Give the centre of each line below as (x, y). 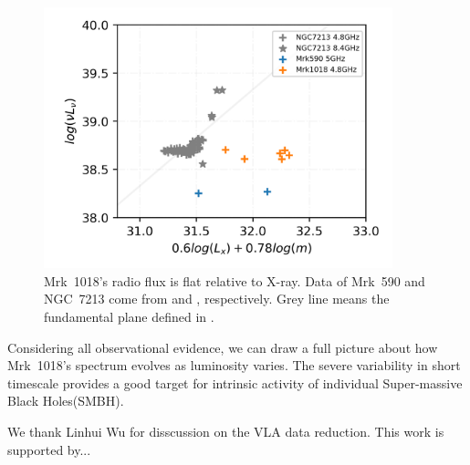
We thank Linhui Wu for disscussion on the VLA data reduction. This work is (226, 431)
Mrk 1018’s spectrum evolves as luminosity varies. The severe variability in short (234, 365)
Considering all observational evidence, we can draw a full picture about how (223, 347)
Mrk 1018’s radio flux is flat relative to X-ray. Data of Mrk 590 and (235, 280)
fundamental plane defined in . (129, 316)
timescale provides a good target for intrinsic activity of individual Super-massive (235, 382)
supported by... (49, 449)
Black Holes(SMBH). (66, 401)
